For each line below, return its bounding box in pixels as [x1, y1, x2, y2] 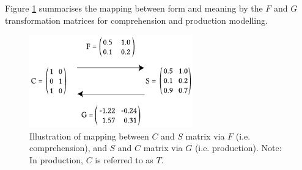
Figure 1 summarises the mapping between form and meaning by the [5, 2, 263, 14]
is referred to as [95, 154, 153, 166]
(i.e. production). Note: [194, 141, 282, 154]
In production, [29, 154, 83, 166]
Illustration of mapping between [29, 129, 149, 142]
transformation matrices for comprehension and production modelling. [5, 13, 268, 26]
